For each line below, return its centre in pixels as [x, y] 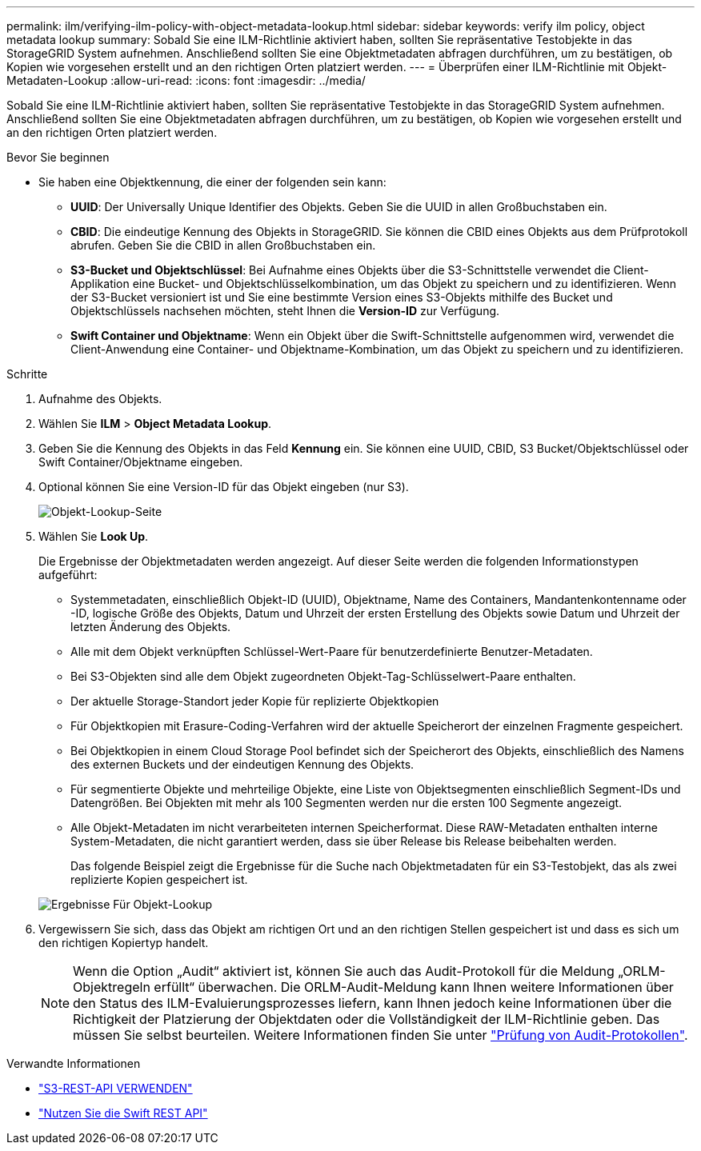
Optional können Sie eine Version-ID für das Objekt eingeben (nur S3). [224, 487]
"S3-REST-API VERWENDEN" [116, 1088]
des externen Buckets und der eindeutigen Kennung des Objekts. [242, 764]
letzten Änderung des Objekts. [151, 627]
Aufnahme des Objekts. [100, 399]
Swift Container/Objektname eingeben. [141, 462]
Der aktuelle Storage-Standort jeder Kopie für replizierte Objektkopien [255, 701]
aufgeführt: [68, 575]
